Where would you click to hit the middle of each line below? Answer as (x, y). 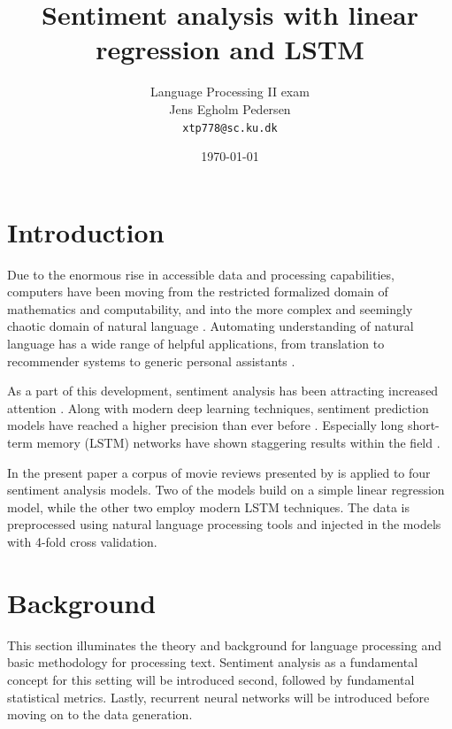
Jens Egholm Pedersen (230, 108)
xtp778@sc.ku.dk (230, 128)
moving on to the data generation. (100, 714)
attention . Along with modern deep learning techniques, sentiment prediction (218, 407)
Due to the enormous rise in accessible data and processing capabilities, (201, 274)
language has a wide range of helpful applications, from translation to (196, 344)
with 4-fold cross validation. (82, 541)
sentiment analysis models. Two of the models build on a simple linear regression (226, 490)
